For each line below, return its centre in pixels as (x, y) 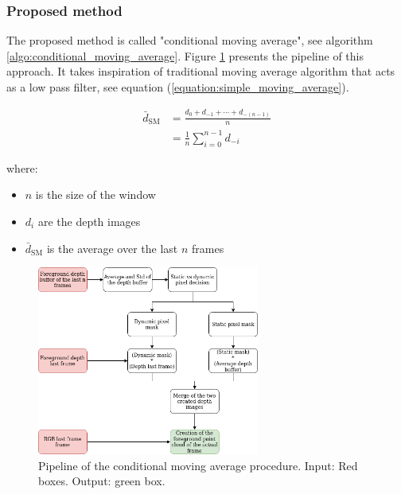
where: (22, 167)
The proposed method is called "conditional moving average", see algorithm (190, 40)
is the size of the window (95, 194)
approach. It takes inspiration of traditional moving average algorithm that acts (201, 71)
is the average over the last (112, 248)
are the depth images (89, 221)
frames (208, 248)
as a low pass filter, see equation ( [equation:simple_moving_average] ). (178, 87)
